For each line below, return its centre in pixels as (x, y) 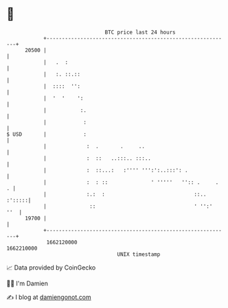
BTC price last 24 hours (140, 32)
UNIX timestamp (139, 254)
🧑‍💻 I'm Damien (27, 283)
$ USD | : (47, 134)
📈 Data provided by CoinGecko (51, 268)
